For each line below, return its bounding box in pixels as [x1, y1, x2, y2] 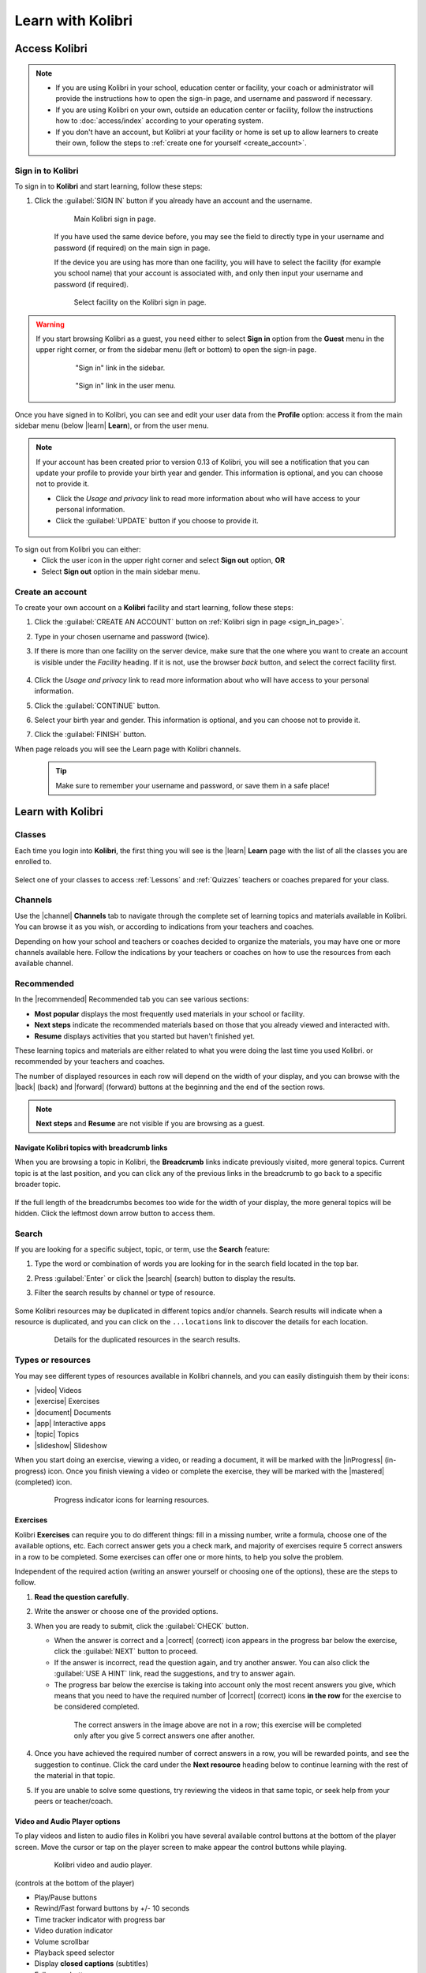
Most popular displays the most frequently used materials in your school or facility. [34, 1009, 305, 1018]
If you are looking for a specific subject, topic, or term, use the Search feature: [14, 1245, 271, 1254]
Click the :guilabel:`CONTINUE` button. [34, 701, 161, 710]
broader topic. [14, 1180, 61, 1189]
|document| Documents [34, 1407, 112, 1417]
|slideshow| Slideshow [34, 1440, 108, 1450]
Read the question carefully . [34, 1592, 129, 1601]
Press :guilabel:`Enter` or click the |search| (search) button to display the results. [34, 1273, 296, 1282]
